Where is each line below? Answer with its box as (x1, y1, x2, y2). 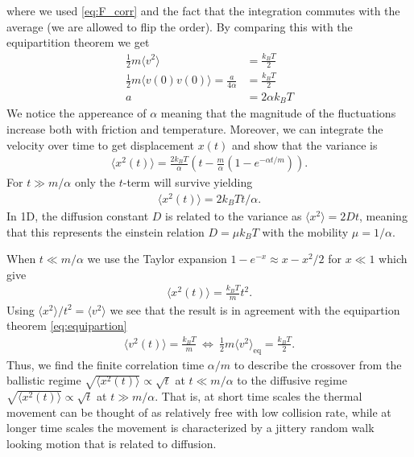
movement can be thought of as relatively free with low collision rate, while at (6, 403, 391, 420)
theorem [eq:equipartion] (6, 317, 127, 334)
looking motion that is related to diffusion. (6, 434, 217, 451)
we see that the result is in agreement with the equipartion (110, 301, 400, 318)
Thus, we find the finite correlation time (6, 356, 205, 373)
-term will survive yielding (122, 174, 253, 191)
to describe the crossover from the (234, 356, 402, 373)
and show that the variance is (231, 136, 378, 153)
